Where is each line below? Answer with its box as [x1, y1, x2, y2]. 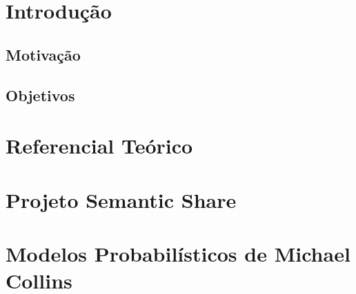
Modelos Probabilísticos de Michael [6, 239, 350, 267]
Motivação [6, 43, 81, 65]
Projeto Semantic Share [6, 185, 237, 213]
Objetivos [6, 84, 75, 105]
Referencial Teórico [6, 132, 193, 160]
